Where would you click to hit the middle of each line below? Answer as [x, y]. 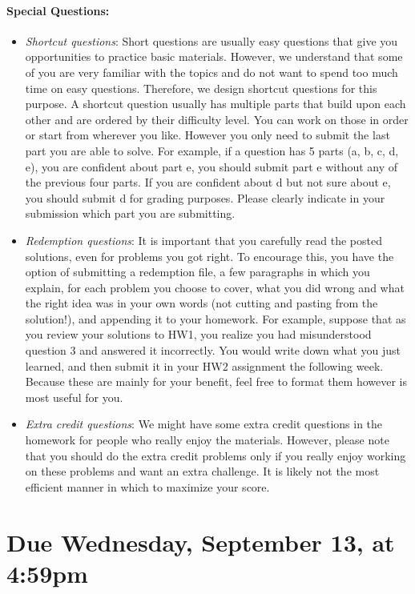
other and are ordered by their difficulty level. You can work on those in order [217, 119]
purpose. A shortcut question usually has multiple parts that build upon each [216, 104]
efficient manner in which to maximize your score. [147, 486]
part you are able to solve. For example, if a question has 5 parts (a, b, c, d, [212, 150]
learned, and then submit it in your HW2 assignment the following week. [204, 365]
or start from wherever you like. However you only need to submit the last [207, 135]
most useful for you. [74, 397]
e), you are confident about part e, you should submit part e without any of [212, 166]
